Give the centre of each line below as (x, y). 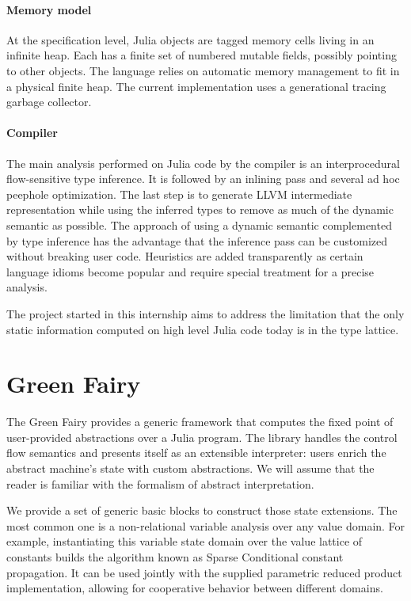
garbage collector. (49, 102)
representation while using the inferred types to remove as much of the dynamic (200, 209)
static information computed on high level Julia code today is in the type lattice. (203, 329)
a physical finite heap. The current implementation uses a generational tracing (196, 86)
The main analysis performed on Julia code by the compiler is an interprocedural (203, 163)
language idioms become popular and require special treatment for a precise (190, 271)
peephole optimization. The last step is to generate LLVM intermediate (179, 194)
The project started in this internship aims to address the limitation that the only (205, 313)
